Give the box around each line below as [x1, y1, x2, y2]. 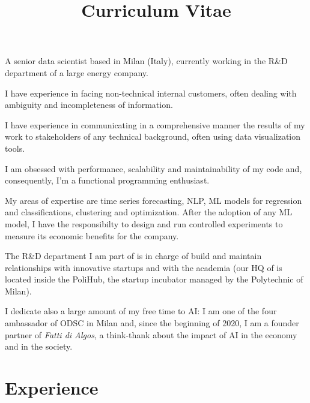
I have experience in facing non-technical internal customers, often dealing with [5, 86, 297, 99]
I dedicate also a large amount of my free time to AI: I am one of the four [5, 305, 277, 317]
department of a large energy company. [5, 66, 148, 79]
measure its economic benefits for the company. [5, 229, 179, 242]
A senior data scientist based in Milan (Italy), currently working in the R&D [5, 55, 288, 67]
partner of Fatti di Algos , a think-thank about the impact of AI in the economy [5, 328, 297, 341]
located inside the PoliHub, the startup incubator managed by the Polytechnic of [5, 273, 303, 285]
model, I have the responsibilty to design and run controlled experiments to [5, 217, 283, 230]
